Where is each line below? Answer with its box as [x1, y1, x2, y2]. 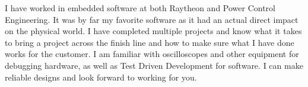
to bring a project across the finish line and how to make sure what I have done [5, 36, 294, 48]
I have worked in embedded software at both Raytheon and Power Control [5, 2, 275, 14]
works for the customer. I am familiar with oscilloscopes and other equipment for [5, 48, 299, 60]
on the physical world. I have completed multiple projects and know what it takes [5, 25, 302, 37]
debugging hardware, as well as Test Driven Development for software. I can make [5, 59, 303, 71]
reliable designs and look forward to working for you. [5, 71, 197, 83]
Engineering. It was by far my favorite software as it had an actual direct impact [5, 13, 299, 25]
